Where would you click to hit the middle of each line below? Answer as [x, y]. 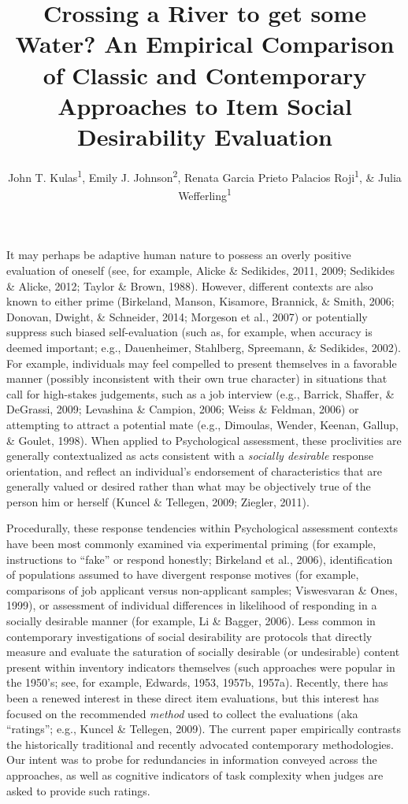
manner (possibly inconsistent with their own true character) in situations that [197, 378]
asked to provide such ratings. [78, 790]
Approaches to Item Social [205, 105]
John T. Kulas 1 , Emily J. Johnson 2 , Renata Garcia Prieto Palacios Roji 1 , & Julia [205, 176]
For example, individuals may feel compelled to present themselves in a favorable [202, 363]
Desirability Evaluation [205, 136]
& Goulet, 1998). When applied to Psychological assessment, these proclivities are [204, 440]
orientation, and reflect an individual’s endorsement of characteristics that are [194, 471]
